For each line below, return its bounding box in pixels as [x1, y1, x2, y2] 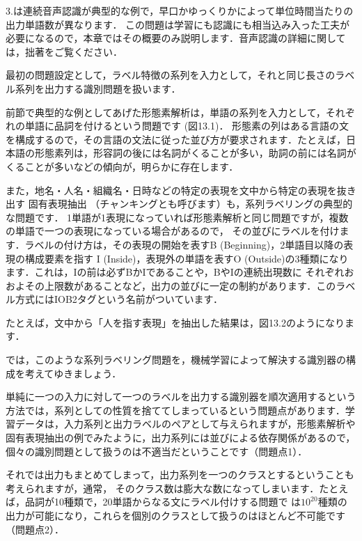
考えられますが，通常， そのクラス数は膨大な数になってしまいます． [6, 480, 320, 495]
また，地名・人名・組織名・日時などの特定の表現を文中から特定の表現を [6, 182, 337, 197]
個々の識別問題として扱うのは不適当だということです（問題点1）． [6, 444, 308, 458]
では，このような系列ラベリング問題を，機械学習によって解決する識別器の [6, 352, 346, 367]
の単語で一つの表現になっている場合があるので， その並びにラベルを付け [6, 224, 340, 238]
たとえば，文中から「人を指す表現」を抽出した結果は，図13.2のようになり [6, 315, 345, 329]
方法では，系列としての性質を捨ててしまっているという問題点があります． [6, 402, 345, 417]
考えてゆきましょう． [24, 366, 122, 380]
